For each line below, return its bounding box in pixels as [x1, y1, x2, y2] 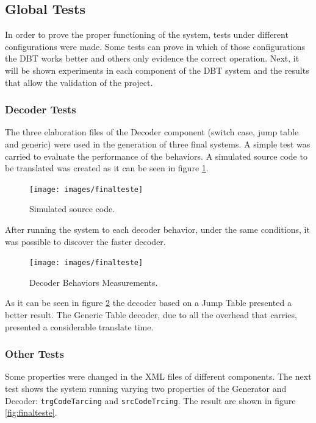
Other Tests [5, 346, 64, 361]
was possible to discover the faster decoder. [5, 235, 166, 247]
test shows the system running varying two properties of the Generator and [5, 382, 287, 395]
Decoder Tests [5, 102, 76, 117]
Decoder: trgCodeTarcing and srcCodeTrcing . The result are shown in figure [5, 394, 296, 407]
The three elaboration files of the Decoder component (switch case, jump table [5, 126, 299, 138]
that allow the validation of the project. [5, 76, 153, 88]
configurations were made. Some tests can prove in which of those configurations [5, 40, 306, 52]
